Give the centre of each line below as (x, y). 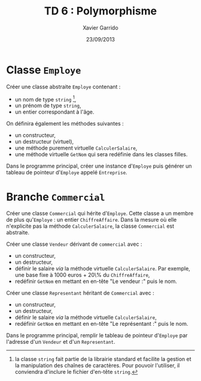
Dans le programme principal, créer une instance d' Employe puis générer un (99, 166)
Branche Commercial (56, 197)
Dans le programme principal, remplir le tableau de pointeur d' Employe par (97, 335)
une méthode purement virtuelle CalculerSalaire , (76, 148)
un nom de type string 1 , (45, 99)
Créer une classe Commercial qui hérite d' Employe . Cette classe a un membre (100, 213)
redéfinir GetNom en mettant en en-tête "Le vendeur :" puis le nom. (96, 281)
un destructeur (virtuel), (44, 142)
